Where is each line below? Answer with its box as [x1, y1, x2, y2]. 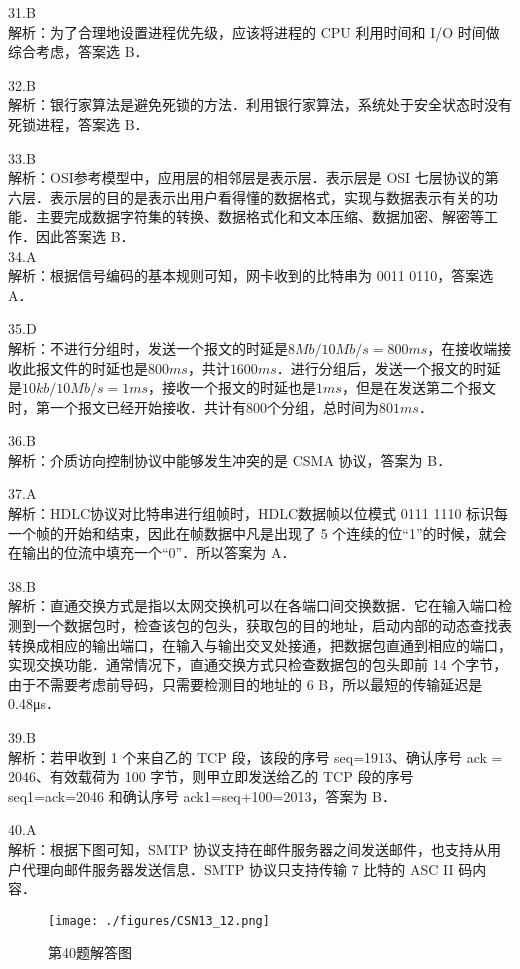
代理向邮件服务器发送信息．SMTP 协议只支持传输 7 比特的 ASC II [21, 858, 454, 879]
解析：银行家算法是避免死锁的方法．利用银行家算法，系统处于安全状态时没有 [8, 94, 512, 115]
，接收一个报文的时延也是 [148, 377, 317, 398]
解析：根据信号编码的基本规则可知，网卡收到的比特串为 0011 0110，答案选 [8, 265, 494, 286]
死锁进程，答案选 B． [8, 113, 149, 134]
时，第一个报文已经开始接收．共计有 [8, 396, 246, 417]
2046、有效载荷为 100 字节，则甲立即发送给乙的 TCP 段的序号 [8, 766, 414, 787]
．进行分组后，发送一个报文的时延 [276, 357, 501, 378]
